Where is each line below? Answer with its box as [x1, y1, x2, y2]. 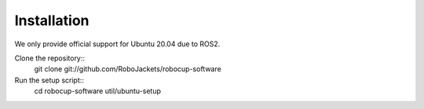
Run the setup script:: [14, 75, 84, 85]
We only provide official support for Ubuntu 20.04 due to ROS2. [14, 39, 221, 49]
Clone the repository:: [14, 53, 86, 63]
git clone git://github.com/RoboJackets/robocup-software [34, 64, 221, 74]
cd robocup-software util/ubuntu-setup [34, 86, 161, 96]
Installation [14, 12, 90, 29]
